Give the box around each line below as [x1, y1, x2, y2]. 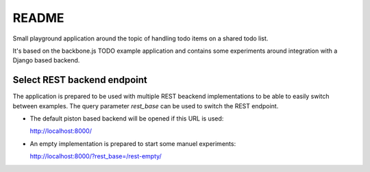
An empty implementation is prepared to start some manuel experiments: [29, 139, 236, 147]
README [12, 10, 64, 25]
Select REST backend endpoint [12, 74, 147, 86]
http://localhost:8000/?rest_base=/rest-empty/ [29, 152, 162, 160]
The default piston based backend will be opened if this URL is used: [29, 114, 224, 123]
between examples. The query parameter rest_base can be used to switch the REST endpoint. [12, 101, 279, 110]
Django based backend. [12, 56, 80, 64]
